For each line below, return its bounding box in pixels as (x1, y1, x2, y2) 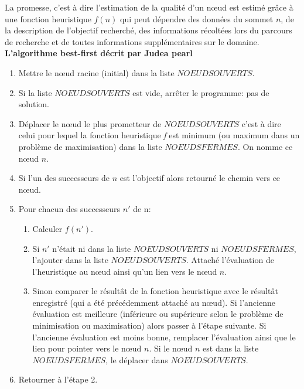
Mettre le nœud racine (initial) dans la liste (18, 66, 175, 79)
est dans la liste (203, 342, 259, 354)
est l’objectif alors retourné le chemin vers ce (119, 172, 281, 184)
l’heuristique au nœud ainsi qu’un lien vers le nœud (32, 265, 217, 277)
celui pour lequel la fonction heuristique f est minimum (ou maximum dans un (18, 129, 300, 141)
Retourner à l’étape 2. (18, 373, 98, 385)
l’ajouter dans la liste (32, 254, 108, 266)
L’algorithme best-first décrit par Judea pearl (5, 47, 193, 59)
